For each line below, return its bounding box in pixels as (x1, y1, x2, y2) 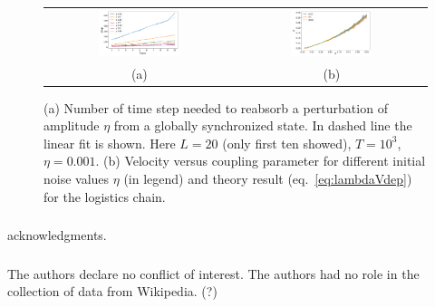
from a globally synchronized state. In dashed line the (113, 116, 412, 135)
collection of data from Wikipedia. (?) (7, 282, 217, 301)
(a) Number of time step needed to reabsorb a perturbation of (43, 98, 388, 117)
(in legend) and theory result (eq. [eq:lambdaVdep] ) (123, 169, 412, 188)
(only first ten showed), (222, 133, 352, 152)
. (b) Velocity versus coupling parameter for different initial (95, 151, 426, 170)
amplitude (43, 116, 100, 135)
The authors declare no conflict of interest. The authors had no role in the (7, 264, 420, 283)
